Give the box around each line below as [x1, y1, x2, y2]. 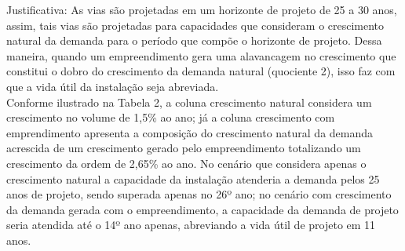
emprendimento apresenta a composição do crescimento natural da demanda [6, 124, 374, 140]
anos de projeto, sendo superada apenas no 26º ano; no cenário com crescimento [6, 186, 392, 202]
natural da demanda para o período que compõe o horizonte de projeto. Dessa [6, 32, 382, 49]
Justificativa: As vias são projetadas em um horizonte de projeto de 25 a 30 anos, [6, 2, 397, 17]
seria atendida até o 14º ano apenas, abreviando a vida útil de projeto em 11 [6, 216, 376, 233]
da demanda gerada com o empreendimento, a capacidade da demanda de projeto [6, 201, 399, 217]
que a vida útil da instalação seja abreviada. [6, 78, 219, 94]
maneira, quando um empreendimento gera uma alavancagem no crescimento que [6, 47, 396, 64]
